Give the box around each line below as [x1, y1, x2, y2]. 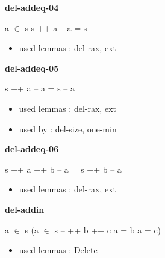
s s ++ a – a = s [25, 21, 87, 34]
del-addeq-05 [5, 61, 59, 74]
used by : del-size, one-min [19, 122, 117, 135]
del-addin [5, 203, 45, 215]
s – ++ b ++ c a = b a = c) [54, 223, 161, 236]
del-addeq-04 [5, 1, 59, 13]
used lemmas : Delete [19, 244, 98, 256]
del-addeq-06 [5, 143, 59, 155]
